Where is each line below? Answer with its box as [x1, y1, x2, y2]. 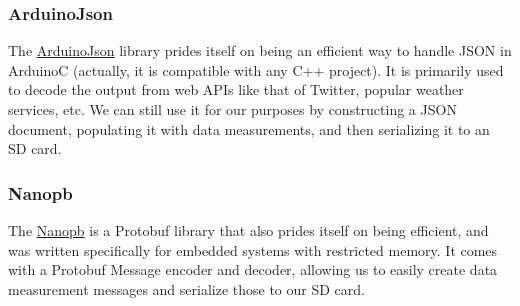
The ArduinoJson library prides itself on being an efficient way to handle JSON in [8, 40, 512, 61]
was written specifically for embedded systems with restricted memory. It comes [8, 239, 498, 260]
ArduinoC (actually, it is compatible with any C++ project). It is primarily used [8, 59, 504, 80]
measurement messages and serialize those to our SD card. [8, 278, 365, 299]
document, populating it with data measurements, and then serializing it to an [8, 118, 490, 139]
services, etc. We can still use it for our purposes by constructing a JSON [8, 99, 457, 119]
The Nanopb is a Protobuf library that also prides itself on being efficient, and [8, 220, 489, 240]
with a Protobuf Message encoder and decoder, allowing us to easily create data [8, 259, 498, 280]
